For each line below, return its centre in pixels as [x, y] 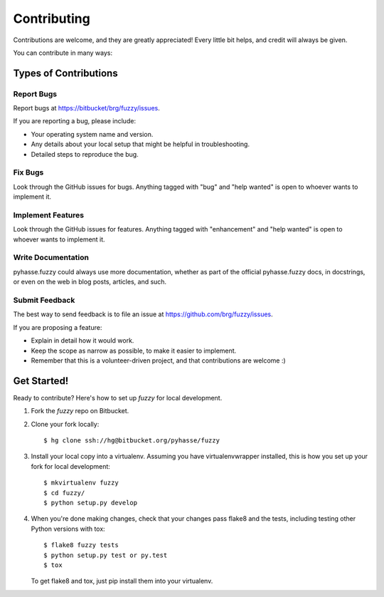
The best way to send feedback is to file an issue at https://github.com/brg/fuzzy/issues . [143, 314]
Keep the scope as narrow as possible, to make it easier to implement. [134, 351]
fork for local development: [70, 466]
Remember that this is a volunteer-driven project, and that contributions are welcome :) [158, 360]
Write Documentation [51, 258]
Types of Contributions [65, 73]
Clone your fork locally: [65, 424]
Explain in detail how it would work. [82, 341]
